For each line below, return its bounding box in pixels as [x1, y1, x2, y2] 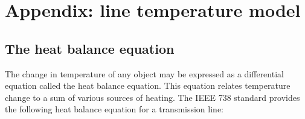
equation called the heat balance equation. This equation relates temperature [5, 79, 291, 92]
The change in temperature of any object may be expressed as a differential [5, 67, 284, 80]
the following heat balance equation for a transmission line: [5, 103, 223, 115]
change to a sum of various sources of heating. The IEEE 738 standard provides [5, 91, 300, 103]
